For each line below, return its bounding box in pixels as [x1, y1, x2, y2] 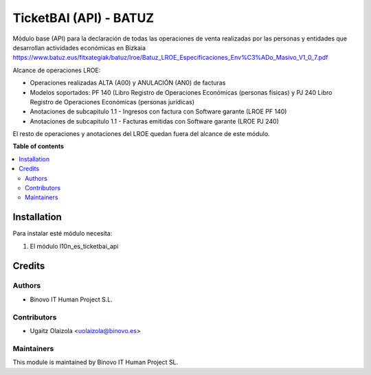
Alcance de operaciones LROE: [12, 66, 101, 74]
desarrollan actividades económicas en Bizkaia [12, 43, 146, 52]
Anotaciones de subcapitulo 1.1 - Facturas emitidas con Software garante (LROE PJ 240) [30, 117, 280, 125]
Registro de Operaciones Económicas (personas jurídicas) [30, 98, 195, 106]
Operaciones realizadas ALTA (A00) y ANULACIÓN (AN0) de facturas [30, 79, 226, 87]
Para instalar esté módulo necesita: [12, 229, 113, 238]
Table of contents [12, 142, 65, 150]
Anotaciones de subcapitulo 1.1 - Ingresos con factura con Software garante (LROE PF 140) [30, 107, 287, 116]
